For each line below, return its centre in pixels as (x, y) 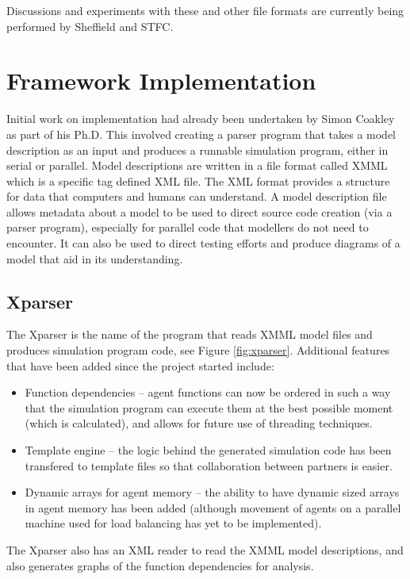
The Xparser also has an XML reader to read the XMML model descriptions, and (205, 549)
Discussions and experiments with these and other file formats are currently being (205, 10)
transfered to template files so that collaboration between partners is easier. (209, 465)
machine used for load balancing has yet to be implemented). (173, 523)
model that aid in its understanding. (95, 258)
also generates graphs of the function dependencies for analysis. (160, 565)
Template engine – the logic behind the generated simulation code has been (208, 450)
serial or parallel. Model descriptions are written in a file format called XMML (197, 165)
